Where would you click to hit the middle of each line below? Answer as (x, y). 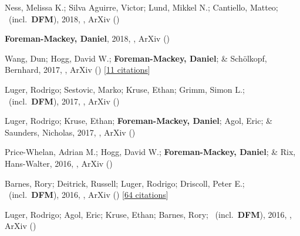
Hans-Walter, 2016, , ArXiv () (59, 163)
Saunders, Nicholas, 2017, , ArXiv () (70, 132)
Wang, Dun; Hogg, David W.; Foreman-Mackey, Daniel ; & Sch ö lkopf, (136, 58)
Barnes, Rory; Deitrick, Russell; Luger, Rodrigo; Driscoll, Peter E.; (125, 183)
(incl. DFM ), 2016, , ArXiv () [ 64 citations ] (88, 195)
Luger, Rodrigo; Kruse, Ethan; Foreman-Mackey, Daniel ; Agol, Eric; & (139, 121)
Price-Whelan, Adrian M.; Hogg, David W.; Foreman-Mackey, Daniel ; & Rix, (150, 152)
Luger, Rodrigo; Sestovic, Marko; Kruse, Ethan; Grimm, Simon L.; (125, 89)
